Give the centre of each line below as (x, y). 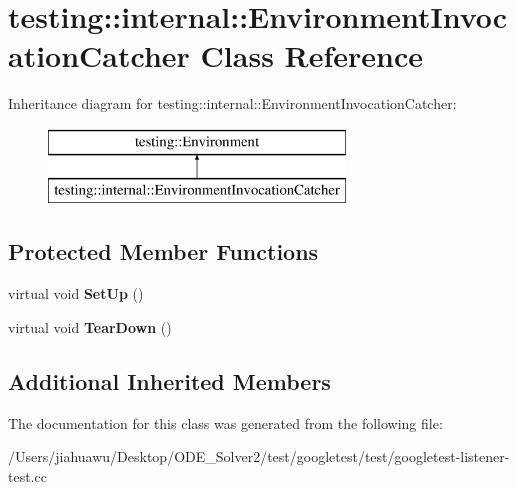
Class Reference (312, 55)
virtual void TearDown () (90, 326)
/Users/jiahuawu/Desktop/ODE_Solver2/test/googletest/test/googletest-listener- (259, 456)
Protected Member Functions (163, 251)
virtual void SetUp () (76, 293)
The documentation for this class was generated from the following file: (225, 422)
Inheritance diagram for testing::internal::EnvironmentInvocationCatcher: (232, 103)
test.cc (27, 475)
